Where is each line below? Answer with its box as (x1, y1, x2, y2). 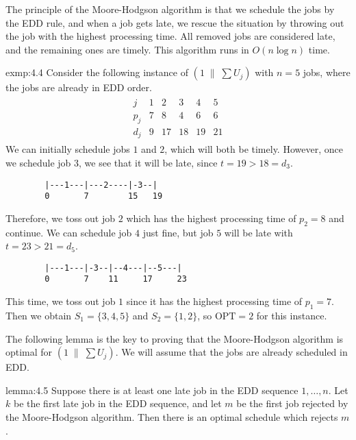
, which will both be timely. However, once (164, 142, 343, 156)
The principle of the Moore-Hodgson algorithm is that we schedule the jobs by (5, 2, 335, 16)
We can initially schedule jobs (5, 142, 130, 156)
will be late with (224, 225, 293, 239)
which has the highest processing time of (126, 210, 296, 225)
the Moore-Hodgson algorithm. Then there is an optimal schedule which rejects (5, 409, 338, 424)
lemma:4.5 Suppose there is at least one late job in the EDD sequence (5, 382, 298, 397)
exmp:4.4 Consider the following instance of (5, 65, 188, 80)
